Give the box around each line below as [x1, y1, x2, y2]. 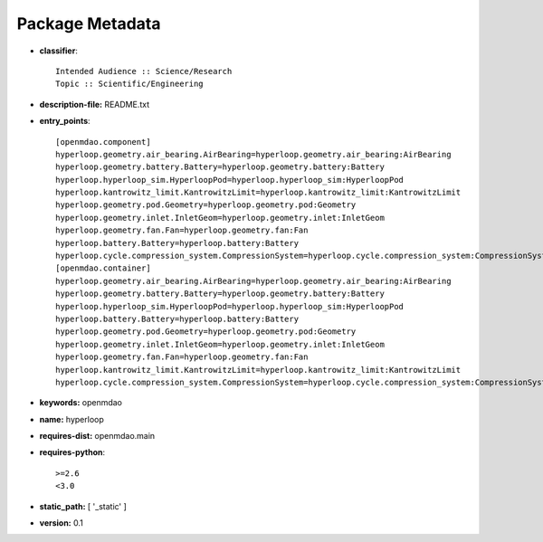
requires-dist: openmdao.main [39, 431, 156, 442]
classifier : [39, 45, 79, 56]
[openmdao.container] [55, 263, 151, 273]
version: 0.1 [39, 518, 83, 528]
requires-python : [39, 447, 106, 458]
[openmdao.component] [55, 137, 151, 147]
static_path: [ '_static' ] [39, 500, 127, 511]
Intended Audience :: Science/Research [55, 66, 233, 76]
